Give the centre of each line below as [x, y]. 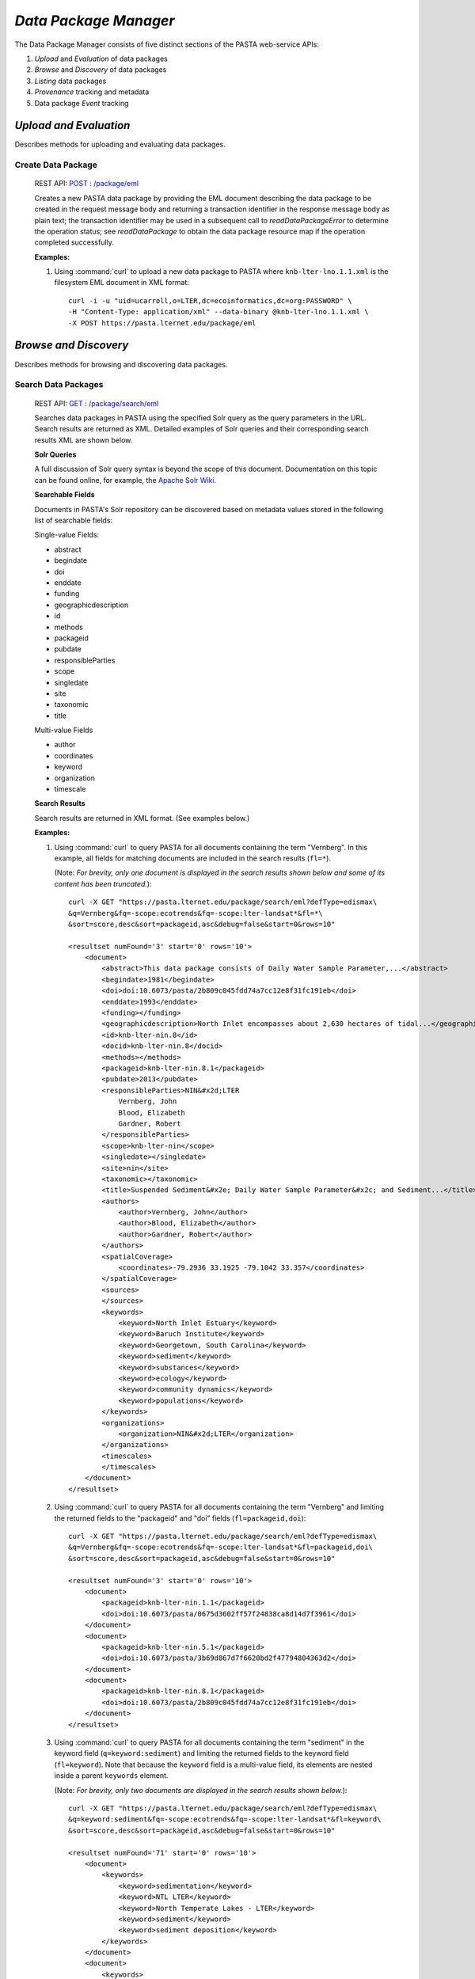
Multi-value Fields [64, 730]
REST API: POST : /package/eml [86, 184]
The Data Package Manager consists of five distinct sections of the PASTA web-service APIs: [167, 44]
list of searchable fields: [74, 520]
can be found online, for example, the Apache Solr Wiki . [125, 480]
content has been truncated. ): [103, 883]
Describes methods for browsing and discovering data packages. [121, 364]
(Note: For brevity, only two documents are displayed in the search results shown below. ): [201, 1790]
